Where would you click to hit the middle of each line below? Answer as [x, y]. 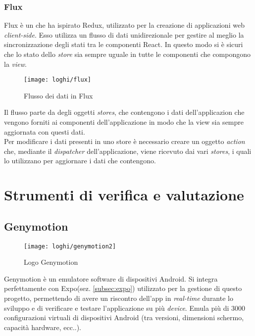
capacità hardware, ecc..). [43, 327]
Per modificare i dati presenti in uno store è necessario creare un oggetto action [125, 141]
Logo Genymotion [51, 262]
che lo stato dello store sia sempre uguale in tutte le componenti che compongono [127, 54]
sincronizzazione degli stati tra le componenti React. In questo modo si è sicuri [124, 44]
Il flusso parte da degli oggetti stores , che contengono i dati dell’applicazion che [124, 112]
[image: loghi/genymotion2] [70, 246]
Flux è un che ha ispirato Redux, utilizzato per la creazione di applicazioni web [124, 25]
